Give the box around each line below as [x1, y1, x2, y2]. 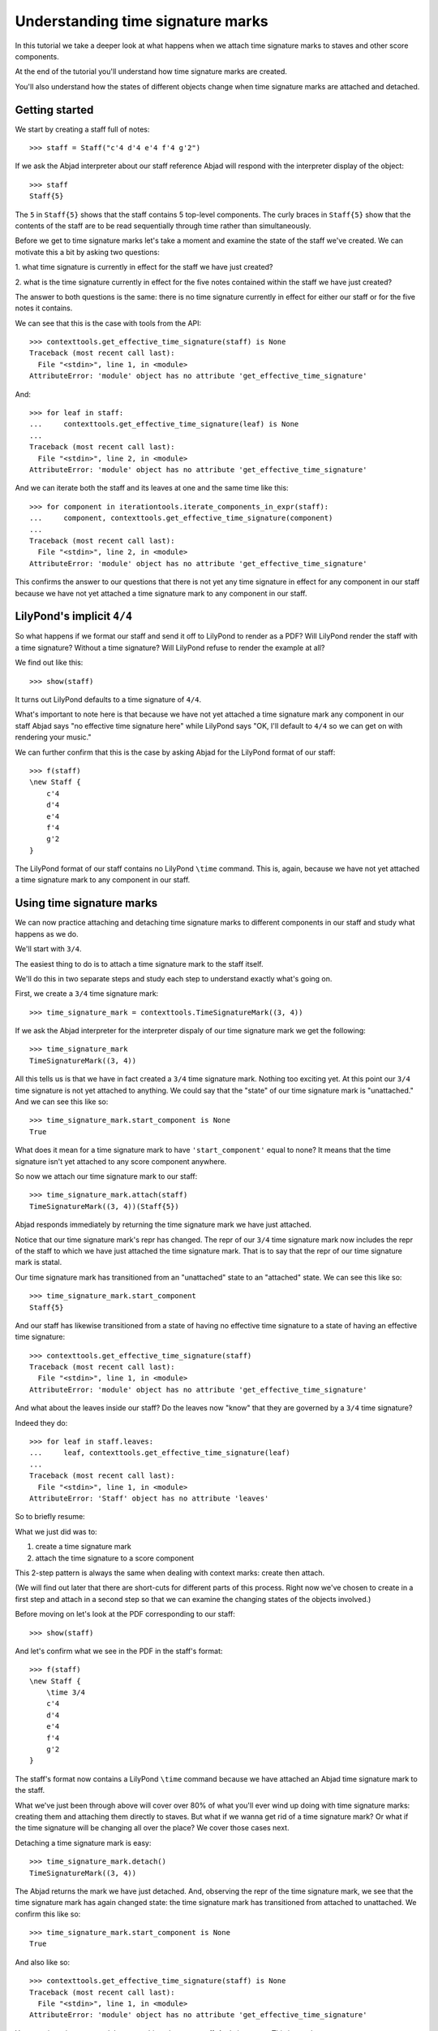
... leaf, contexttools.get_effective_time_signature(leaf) [29, 1449, 291, 1457]
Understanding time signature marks [15, 12, 269, 30]
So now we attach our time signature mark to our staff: [15, 1171, 198, 1181]
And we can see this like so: [15, 1097, 109, 1106]
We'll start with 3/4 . [15, 944, 82, 954]
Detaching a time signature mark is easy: [15, 1838, 152, 1847]
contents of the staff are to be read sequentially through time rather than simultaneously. [15, 220, 311, 231]
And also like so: [15, 1957, 71, 1967]
